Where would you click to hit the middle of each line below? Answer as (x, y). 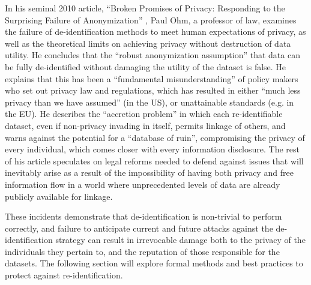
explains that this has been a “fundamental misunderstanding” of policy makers (152, 78)
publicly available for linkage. (59, 196)
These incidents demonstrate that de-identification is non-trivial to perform (143, 216)
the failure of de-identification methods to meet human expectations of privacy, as (155, 31)
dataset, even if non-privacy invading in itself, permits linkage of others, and (145, 125)
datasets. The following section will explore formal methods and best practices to (154, 263)
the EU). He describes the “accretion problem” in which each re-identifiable (144, 114)
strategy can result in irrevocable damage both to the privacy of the (180, 240)
